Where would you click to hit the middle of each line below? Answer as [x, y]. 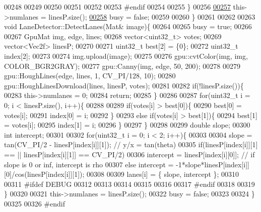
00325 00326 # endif [35, 203]
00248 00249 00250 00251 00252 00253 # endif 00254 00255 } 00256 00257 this [124, 7]
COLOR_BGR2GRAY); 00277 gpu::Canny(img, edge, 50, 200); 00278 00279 [122, 66]
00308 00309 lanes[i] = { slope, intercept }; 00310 [163, 174]
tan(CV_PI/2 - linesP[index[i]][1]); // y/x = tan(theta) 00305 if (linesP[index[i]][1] [131, 144]
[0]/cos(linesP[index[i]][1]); [44, 174]
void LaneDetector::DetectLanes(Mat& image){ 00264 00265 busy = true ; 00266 [128, 26]
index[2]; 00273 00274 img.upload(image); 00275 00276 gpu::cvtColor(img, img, [126, 56]
